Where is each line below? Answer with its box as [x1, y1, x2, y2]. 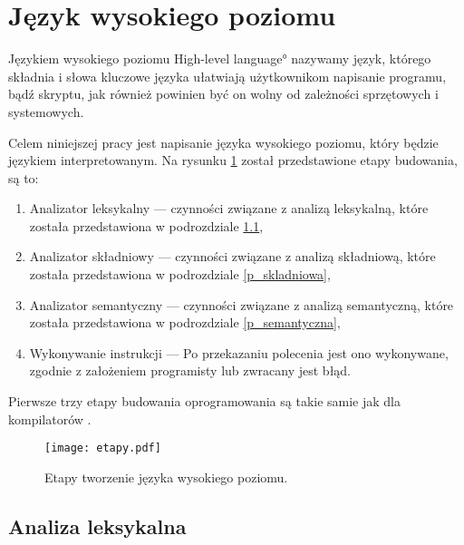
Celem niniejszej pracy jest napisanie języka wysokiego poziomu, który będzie [8, 132, 439, 151]
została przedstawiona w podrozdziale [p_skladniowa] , [29, 265, 331, 284]
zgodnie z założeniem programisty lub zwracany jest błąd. [29, 361, 352, 380]
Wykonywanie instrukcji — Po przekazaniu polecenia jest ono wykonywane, [29, 343, 449, 362]
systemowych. [8, 102, 84, 121]
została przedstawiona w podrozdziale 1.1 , [29, 216, 264, 235]
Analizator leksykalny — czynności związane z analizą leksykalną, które [29, 199, 429, 218]
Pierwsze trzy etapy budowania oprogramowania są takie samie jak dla [8, 392, 401, 411]
